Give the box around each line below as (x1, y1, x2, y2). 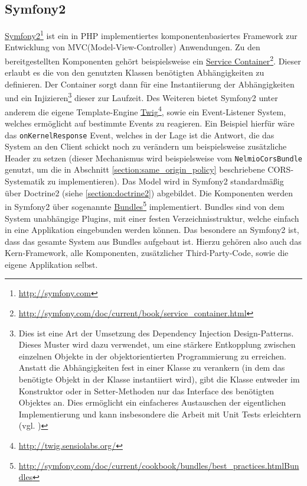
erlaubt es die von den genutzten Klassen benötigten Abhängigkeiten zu (5, 66, 264, 79)
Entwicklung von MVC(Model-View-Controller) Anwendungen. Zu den (5, 41, 260, 53)
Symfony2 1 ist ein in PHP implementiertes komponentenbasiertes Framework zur (5, 28, 298, 41)
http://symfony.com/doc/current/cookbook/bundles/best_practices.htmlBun (18, 459, 299, 471)
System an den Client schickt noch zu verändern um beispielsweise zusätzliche (5, 140, 287, 153)
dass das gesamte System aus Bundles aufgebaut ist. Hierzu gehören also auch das (5, 235, 302, 247)
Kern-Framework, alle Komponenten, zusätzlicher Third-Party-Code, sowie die (5, 247, 289, 259)
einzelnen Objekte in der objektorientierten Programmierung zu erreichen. (18, 349, 287, 362)
